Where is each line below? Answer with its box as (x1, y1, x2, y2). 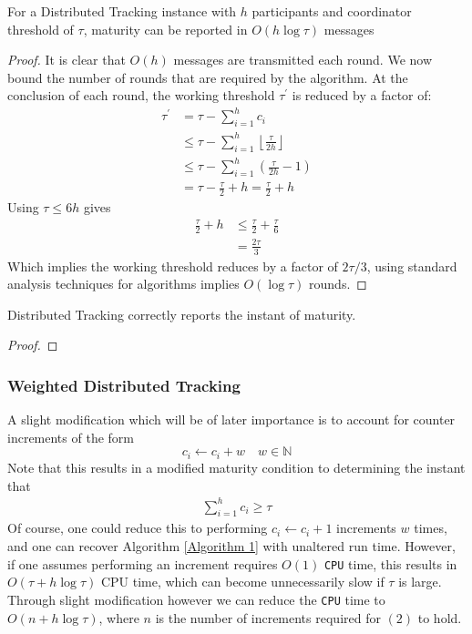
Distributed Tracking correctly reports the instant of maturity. (7, 304, 356, 323)
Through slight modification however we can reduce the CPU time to (7, 589, 385, 608)
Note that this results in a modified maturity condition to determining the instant (7, 457, 466, 476)
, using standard (366, 256, 457, 275)
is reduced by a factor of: (292, 86, 432, 105)
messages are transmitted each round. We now (173, 50, 433, 69)
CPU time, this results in (323, 554, 457, 573)
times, (414, 518, 447, 537)
